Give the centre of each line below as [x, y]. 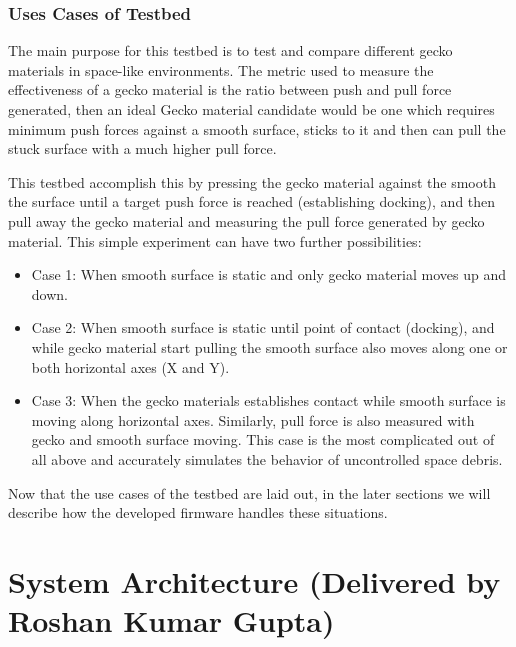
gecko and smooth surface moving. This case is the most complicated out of [263, 439]
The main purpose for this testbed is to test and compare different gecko [230, 50]
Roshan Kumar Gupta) [171, 620]
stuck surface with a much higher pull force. [142, 148]
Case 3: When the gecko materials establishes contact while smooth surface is [268, 400]
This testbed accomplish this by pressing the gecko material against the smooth [252, 181]
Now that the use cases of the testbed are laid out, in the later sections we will [249, 492]
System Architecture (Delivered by [254, 580]
